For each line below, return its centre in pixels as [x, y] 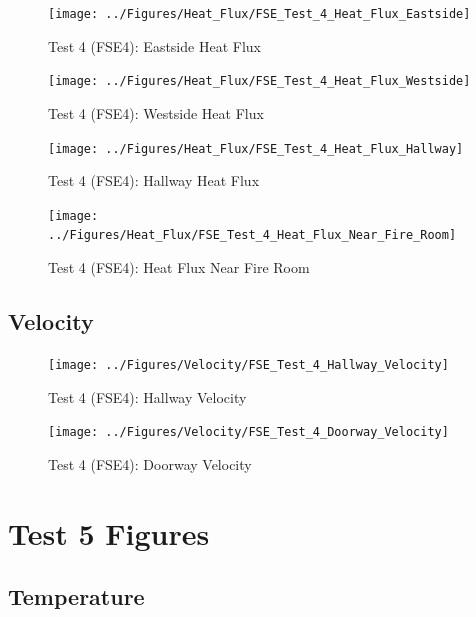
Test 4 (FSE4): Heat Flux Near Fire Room [179, 267]
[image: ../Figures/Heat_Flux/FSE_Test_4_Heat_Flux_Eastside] [259, 14]
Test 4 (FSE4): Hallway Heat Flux [154, 180]
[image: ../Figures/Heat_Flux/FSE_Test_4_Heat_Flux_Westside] [259, 81]
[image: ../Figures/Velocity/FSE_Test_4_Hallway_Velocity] [248, 364]
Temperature [76, 596]
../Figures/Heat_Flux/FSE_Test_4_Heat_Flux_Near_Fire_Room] [252, 235]
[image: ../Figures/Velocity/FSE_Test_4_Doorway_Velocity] [248, 432]
